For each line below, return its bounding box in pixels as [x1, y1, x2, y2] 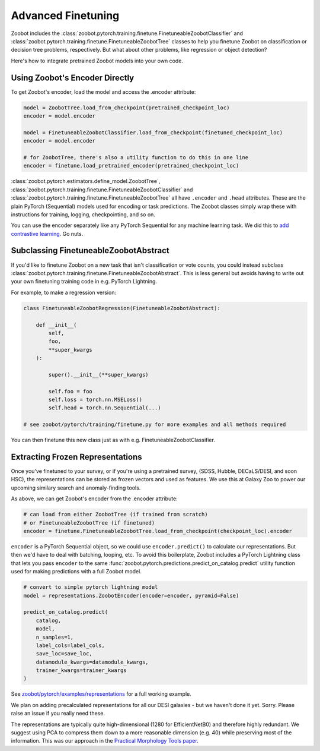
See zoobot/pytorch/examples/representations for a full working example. [11, 690, 192, 698]
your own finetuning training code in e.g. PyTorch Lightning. [11, 278, 157, 285]
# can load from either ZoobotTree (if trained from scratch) [23, 511, 208, 518]
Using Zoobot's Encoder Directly [11, 72, 135, 83]
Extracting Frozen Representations [11, 452, 142, 462]
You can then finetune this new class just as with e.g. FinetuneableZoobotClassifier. [11, 437, 216, 444]
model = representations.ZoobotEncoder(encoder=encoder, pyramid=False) [23, 592, 239, 599]
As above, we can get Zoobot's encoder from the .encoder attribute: [11, 495, 178, 502]
